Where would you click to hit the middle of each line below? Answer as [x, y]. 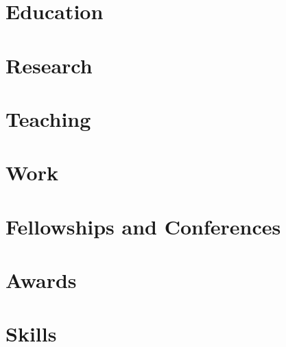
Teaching [48, 118]
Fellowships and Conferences [143, 226]
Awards [41, 280]
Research [49, 65]
